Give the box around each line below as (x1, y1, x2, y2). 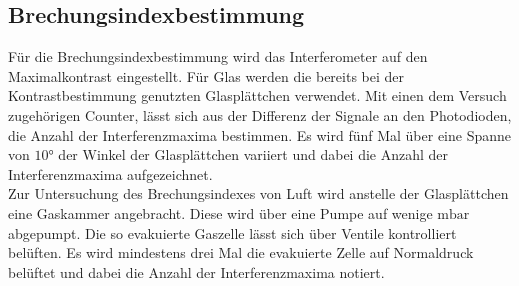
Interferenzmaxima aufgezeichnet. (8, 163, 213, 184)
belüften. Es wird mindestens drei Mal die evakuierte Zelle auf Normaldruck (8, 242, 474, 263)
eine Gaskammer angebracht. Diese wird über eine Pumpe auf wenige (8, 202, 433, 223)
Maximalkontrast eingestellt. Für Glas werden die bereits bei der (8, 65, 405, 86)
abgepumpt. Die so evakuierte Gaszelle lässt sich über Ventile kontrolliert (8, 222, 457, 243)
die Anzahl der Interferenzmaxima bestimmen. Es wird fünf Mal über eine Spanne (8, 124, 512, 145)
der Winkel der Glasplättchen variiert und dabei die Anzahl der (58, 144, 449, 165)
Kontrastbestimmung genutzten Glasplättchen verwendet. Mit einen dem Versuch (8, 85, 507, 106)
